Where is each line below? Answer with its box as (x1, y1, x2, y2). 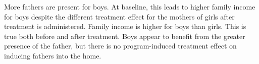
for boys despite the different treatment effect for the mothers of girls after (4, 11, 235, 21)
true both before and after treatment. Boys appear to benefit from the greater (4, 30, 245, 41)
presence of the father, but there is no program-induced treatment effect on (4, 40, 237, 51)
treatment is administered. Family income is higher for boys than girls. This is (4, 21, 246, 31)
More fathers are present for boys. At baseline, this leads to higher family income (4, 1, 255, 11)
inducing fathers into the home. (4, 50, 101, 60)
